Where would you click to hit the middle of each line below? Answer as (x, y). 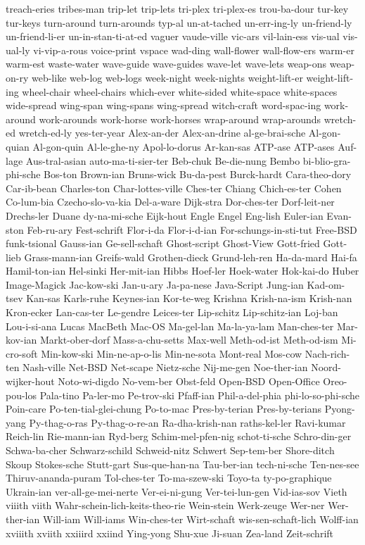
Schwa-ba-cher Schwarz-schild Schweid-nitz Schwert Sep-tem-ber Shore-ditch (170, 450)
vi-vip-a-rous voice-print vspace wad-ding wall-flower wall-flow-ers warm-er (194, 50)
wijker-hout (30, 381)
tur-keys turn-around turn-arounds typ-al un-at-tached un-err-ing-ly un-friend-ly (179, 22)
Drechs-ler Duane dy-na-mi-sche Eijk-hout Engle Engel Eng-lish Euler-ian (165, 215)
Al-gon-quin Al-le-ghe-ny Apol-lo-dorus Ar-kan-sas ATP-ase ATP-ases (184, 146)
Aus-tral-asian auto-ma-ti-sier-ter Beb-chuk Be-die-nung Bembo (163, 160)
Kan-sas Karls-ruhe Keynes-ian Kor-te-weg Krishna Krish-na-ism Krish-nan (189, 298)
